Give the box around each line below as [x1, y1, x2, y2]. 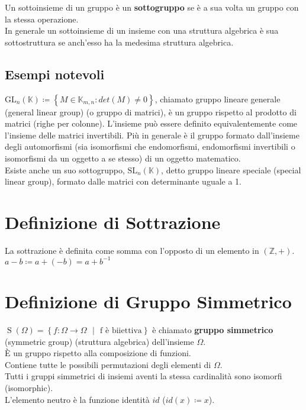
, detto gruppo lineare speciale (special [161, 163, 301, 176]
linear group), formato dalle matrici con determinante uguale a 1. [5, 175, 241, 188]
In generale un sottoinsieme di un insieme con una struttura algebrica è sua [5, 24, 279, 37]
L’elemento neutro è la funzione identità [5, 393, 150, 405]
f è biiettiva [100, 327, 142, 335]
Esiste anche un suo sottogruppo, [5, 163, 125, 176]
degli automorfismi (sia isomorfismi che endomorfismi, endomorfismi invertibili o [5, 140, 295, 153]
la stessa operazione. [5, 12, 79, 25]
